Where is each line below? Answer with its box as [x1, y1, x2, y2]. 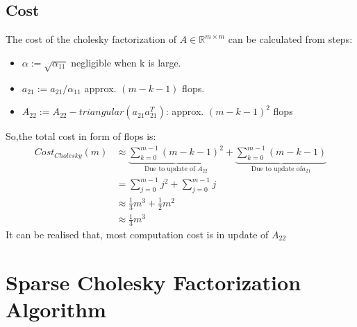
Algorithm [6, 294, 106, 323]
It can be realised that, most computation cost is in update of [6, 227, 269, 241]
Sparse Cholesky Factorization [6, 267, 301, 296]
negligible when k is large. [71, 55, 181, 69]
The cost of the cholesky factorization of [6, 32, 176, 46]
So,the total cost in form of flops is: [6, 129, 156, 143]
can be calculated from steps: [228, 32, 353, 46]
